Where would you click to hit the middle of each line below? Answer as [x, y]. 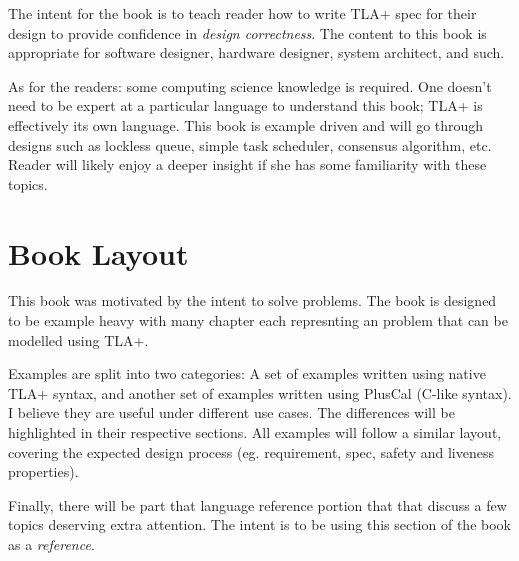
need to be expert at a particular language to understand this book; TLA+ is [245, 105]
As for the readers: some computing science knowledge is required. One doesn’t [250, 85]
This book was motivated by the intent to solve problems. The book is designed [252, 300]
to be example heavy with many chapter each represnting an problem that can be [258, 320]
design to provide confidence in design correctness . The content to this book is [247, 32]
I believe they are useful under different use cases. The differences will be [231, 412]
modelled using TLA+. [78, 339]
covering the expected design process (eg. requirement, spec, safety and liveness [251, 451]
